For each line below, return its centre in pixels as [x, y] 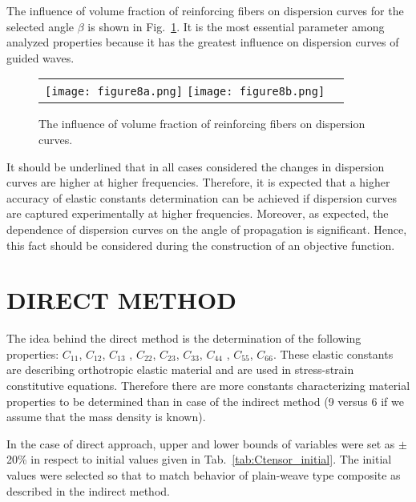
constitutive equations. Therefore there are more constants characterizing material [208, 386]
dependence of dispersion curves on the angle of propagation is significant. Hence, [207, 229]
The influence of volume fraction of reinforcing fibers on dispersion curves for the [205, 10]
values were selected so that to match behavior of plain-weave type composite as [204, 475]
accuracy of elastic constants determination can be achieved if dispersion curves [202, 197]
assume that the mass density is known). [106, 417]
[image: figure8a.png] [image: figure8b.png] [185, 92]
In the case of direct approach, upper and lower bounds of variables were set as [201, 443]
